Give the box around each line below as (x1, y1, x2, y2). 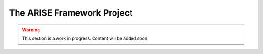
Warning (22, 27, 40, 33)
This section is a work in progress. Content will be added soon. (22, 36, 149, 41)
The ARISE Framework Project (9, 7, 133, 18)
